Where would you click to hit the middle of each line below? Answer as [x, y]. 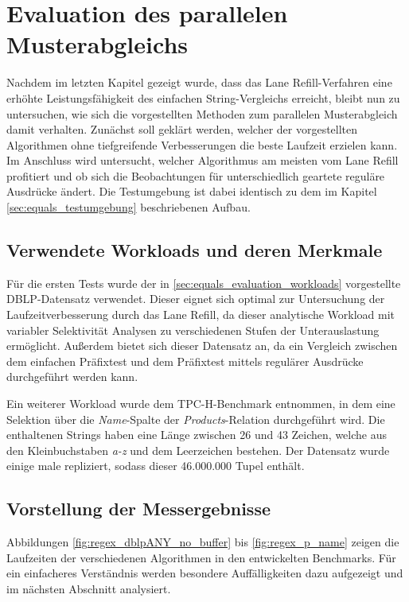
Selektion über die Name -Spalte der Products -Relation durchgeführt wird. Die [196, 419]
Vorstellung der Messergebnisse [138, 509]
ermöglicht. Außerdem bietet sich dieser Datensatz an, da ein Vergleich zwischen [202, 346]
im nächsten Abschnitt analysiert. [89, 588]
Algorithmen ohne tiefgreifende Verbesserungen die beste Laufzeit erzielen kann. [202, 144]
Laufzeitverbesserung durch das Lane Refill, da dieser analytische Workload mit [201, 315]
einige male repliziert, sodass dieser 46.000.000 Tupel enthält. [156, 466]
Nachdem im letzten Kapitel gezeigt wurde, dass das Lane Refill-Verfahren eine [199, 82]
